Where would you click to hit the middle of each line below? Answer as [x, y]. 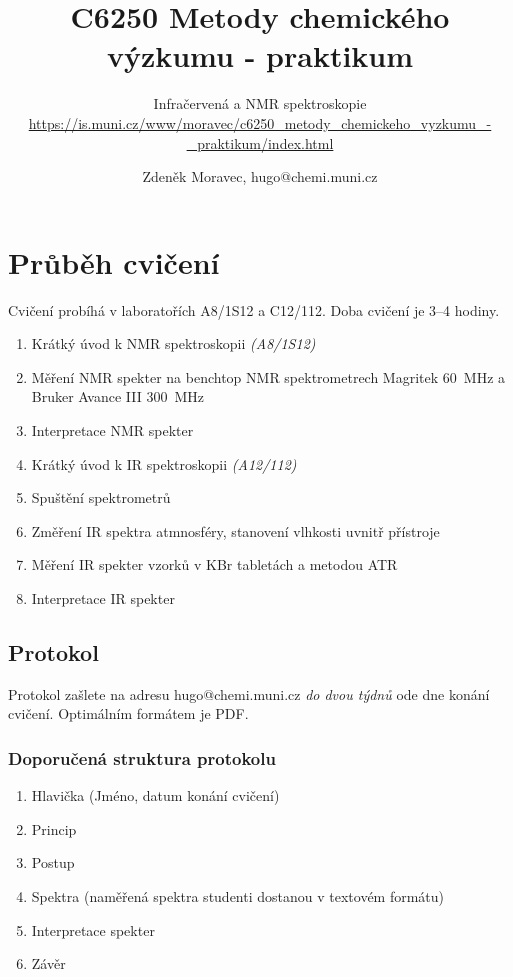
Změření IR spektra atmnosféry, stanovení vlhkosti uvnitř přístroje [235, 530]
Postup [53, 862]
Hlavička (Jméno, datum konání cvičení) [155, 795]
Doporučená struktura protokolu [142, 757]
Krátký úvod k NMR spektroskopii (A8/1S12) [173, 343]
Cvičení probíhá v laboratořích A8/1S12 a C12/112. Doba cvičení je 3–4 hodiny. [254, 309]
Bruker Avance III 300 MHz [117, 396]
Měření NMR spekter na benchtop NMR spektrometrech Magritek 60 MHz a [268, 376]
